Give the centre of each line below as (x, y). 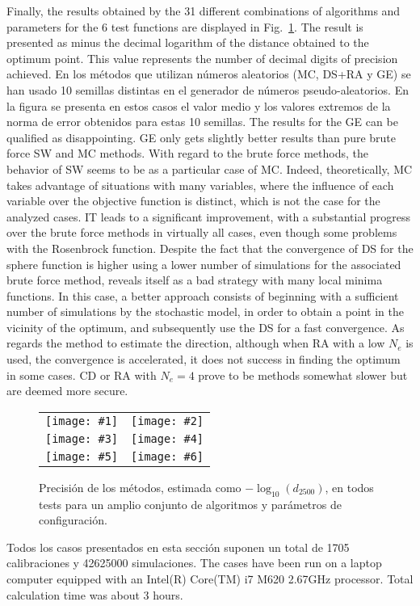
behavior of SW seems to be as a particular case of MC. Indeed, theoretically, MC (210, 168)
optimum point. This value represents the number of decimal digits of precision (202, 58)
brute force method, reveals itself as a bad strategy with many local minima (195, 280)
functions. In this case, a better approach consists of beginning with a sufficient (203, 295)
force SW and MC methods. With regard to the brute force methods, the (187, 153)
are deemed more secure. (67, 391)
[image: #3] (82, 438)
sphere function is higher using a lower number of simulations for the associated (204, 264)
